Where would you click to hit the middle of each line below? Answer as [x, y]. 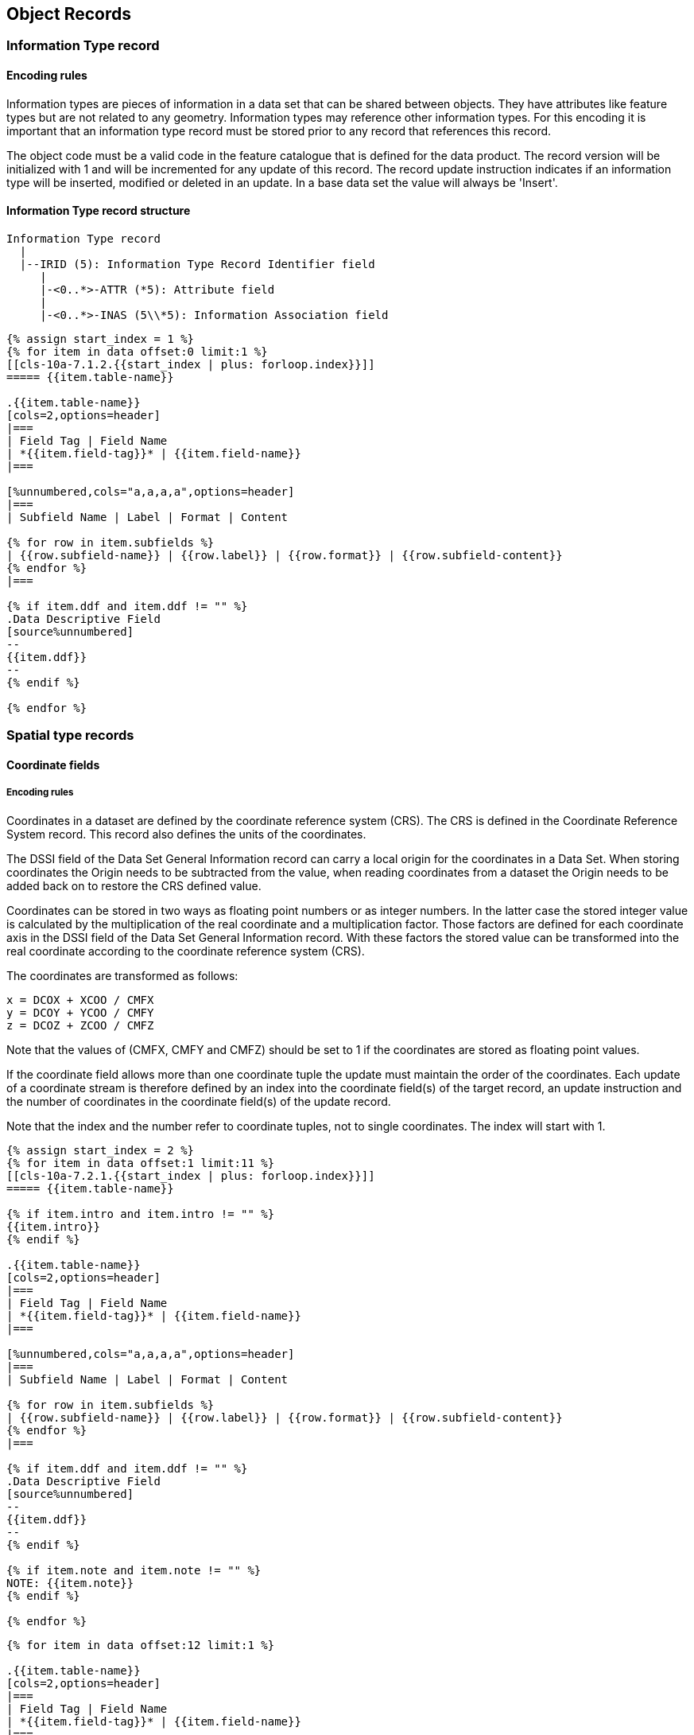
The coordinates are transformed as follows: [122, 975]
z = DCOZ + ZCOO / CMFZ [80, 1025]
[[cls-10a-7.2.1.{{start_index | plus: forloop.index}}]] [191, 1175]
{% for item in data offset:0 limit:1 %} [137, 351]
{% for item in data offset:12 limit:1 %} [141, 1645]
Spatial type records [70, 735]
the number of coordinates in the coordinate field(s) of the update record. [199, 1101]
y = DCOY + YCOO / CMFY [80, 1012]
